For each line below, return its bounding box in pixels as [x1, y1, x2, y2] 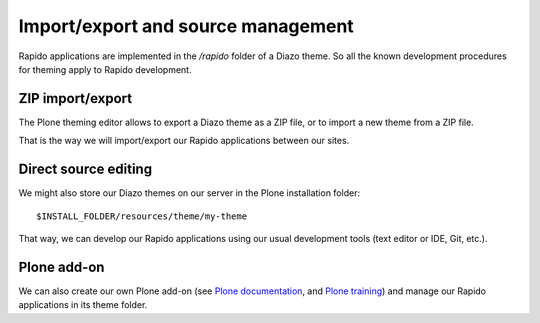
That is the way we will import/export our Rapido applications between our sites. [18, 135, 350, 147]
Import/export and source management [18, 15, 354, 37]
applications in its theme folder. [18, 299, 148, 311]
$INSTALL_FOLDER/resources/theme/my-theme [36, 210, 248, 222]
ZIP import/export [18, 90, 133, 107]
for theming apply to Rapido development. [18, 63, 192, 75]
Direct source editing [18, 161, 153, 178]
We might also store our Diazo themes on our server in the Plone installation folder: [18, 187, 360, 199]
